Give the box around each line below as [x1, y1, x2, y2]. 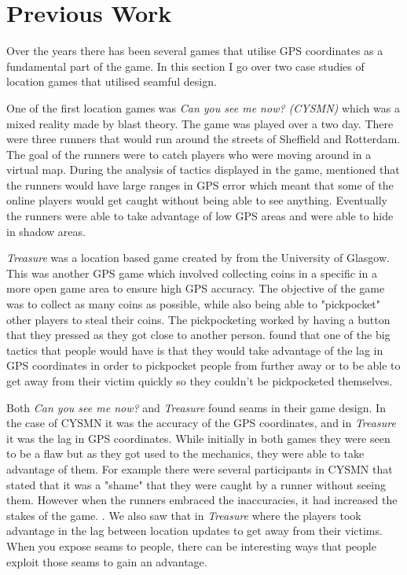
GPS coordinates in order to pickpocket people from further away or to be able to [6, 357, 401, 374]
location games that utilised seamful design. [6, 73, 217, 90]
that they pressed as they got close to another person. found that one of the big [6, 326, 390, 343]
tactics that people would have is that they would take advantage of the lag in [6, 341, 383, 358]
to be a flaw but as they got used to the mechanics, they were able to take [6, 445, 365, 462]
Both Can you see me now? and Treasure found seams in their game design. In [6, 399, 386, 415]
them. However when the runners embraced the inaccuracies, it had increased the [6, 492, 398, 508]
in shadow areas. [6, 223, 86, 239]
